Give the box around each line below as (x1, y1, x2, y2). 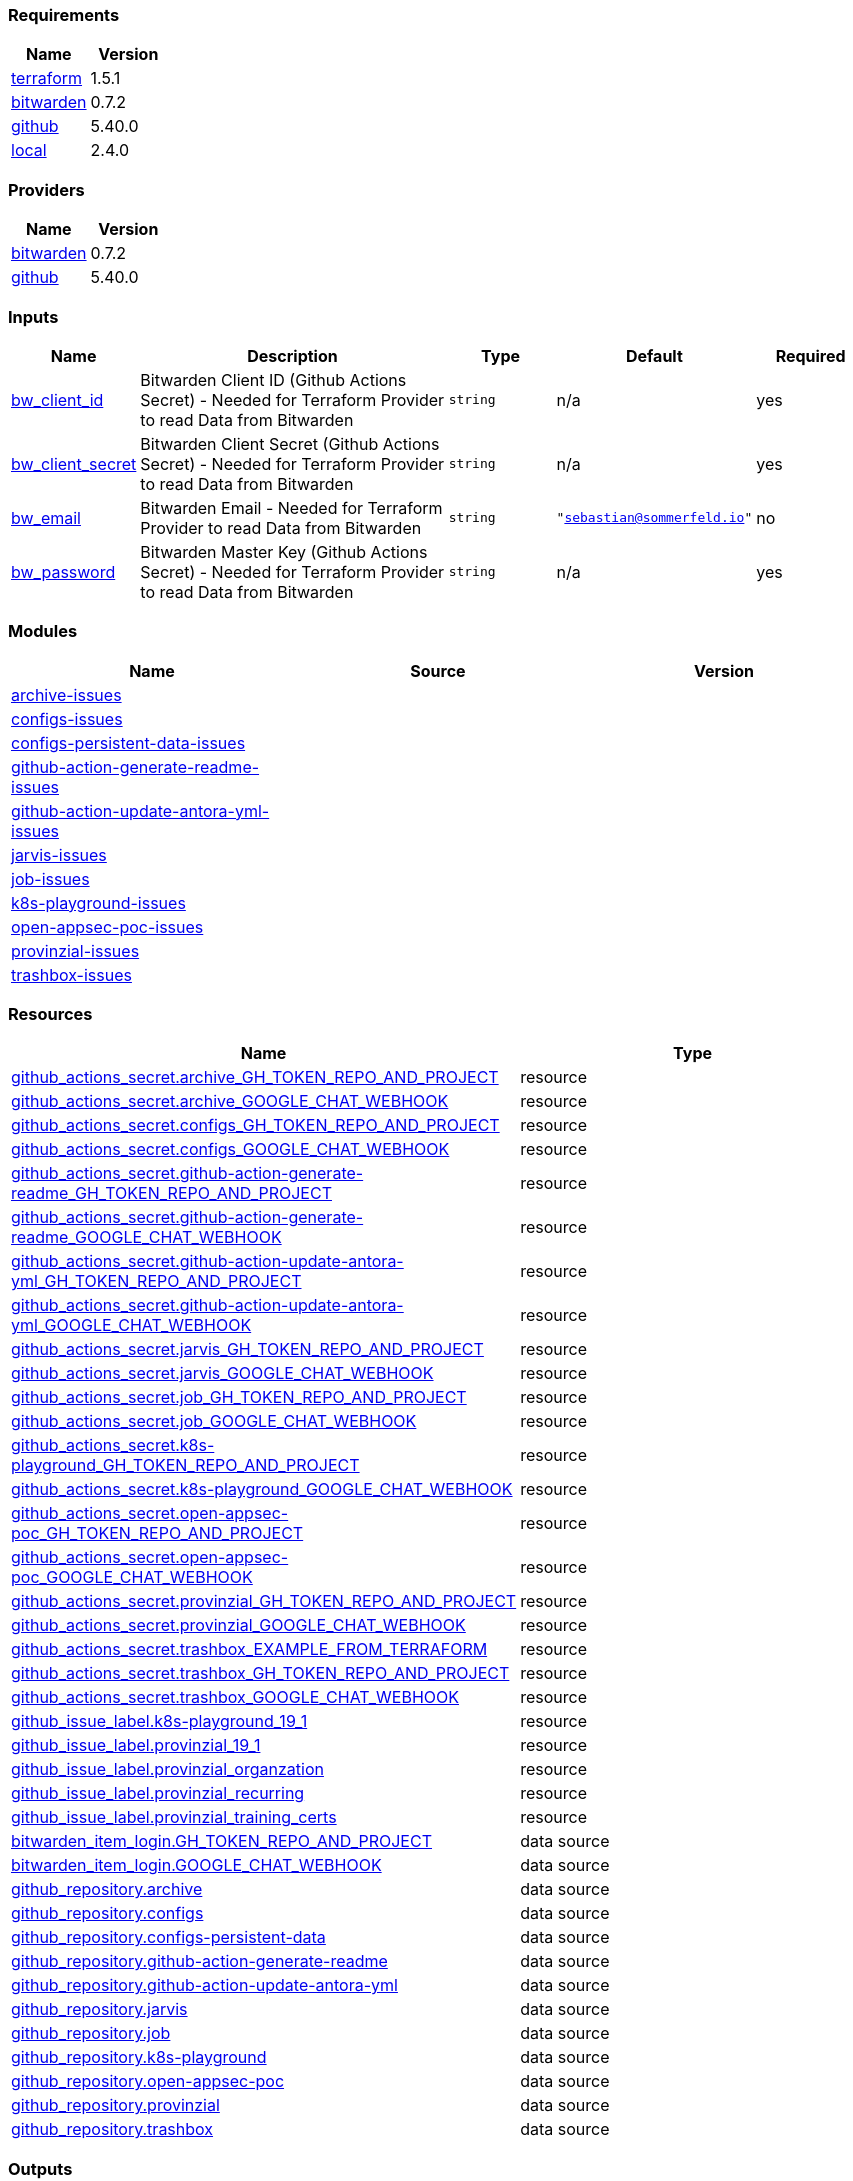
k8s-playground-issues (11, 892, 186, 913)
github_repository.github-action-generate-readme (11, 1951, 388, 1972)
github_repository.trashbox (11, 2119, 214, 2140)
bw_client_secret (11, 453, 137, 474)
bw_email (11, 507, 81, 528)
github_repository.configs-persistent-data (11, 1927, 326, 1948)
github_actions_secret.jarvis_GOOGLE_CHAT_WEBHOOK (11, 1363, 434, 1384)
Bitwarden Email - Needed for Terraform (140, 497, 443, 518)
